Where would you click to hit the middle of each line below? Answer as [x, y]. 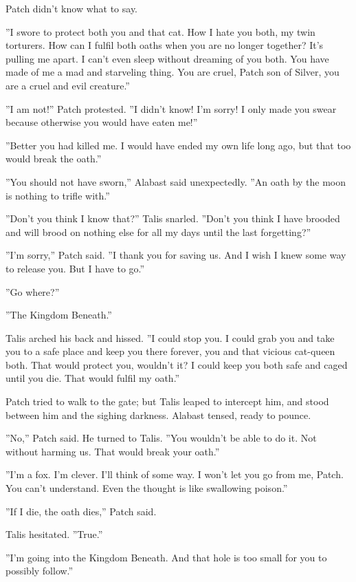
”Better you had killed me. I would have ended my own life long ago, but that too [178, 145]
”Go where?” [33, 291]
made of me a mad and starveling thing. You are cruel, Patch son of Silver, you [173, 72]
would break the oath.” [54, 159]
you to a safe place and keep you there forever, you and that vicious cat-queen [170, 351]
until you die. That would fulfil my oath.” [93, 378]
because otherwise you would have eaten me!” [102, 122]
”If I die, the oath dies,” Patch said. [81, 511]
